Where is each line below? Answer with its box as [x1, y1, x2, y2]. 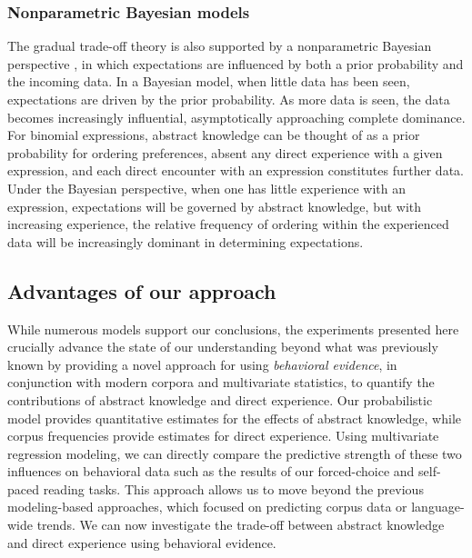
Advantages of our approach [7, 276, 276, 304]
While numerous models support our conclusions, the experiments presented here [7, 319, 459, 338]
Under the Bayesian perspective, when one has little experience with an [7, 178, 407, 197]
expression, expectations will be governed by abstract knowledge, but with [7, 196, 422, 215]
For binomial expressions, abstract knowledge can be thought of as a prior [7, 125, 420, 144]
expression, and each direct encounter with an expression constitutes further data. [7, 161, 464, 180]
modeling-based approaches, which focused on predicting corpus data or [7, 497, 407, 516]
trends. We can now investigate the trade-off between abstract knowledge [36, 515, 445, 534]
